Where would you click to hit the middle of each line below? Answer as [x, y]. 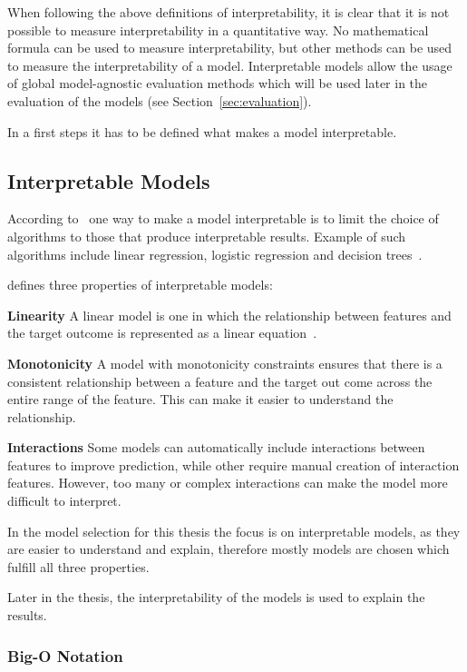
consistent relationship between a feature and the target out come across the [220, 381]
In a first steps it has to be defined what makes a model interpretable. [202, 131]
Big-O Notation [65, 655]
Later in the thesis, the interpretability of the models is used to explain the [216, 597]
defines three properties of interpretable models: [140, 285]
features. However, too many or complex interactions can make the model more [228, 483]
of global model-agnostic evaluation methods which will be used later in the [218, 83]
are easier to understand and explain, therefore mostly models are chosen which [229, 549]
